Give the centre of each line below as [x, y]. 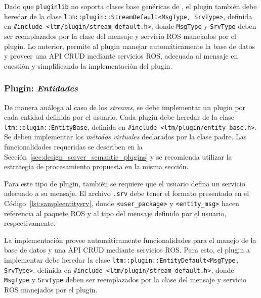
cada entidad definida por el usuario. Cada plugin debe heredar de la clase [119, 117]
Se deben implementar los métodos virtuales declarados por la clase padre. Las [125, 137]
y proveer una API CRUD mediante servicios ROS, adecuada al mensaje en [121, 56]
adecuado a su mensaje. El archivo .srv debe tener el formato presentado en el [127, 193]
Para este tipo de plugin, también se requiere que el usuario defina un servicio [125, 183]
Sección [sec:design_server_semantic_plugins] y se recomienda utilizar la [118, 156]
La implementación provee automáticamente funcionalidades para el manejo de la [130, 240]
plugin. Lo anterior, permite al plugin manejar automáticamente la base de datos [129, 46]
